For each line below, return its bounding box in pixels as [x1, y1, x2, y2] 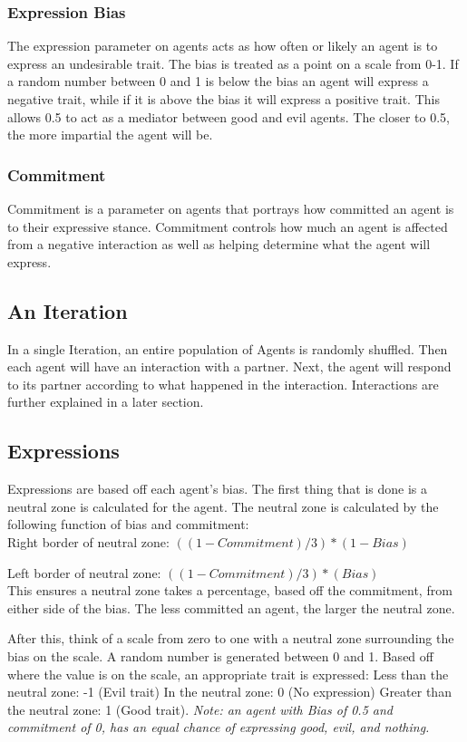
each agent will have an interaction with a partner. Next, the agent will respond [7, 357, 452, 376]
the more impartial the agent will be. [7, 125, 213, 144]
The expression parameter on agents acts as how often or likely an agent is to [7, 36, 438, 55]
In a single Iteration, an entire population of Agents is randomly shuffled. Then [7, 339, 448, 358]
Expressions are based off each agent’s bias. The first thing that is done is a [7, 479, 427, 498]
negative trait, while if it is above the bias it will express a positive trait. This [7, 90, 440, 108]
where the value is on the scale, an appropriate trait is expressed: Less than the [7, 664, 449, 683]
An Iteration [7, 296, 128, 324]
